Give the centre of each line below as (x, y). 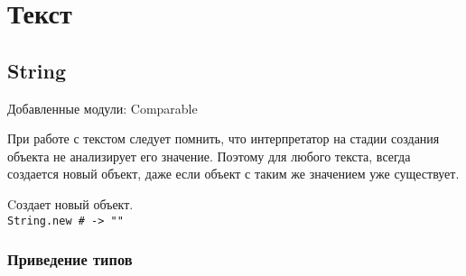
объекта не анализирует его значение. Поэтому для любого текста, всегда (209, 156)
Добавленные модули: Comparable (103, 108)
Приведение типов (70, 259)
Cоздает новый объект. (70, 203)
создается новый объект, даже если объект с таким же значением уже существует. (233, 174)
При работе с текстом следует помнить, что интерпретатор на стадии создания (224, 138)
